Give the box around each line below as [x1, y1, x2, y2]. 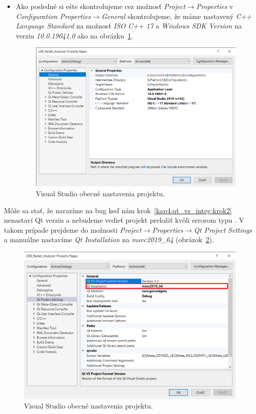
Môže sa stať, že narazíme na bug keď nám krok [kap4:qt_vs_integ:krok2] [4, 205, 232, 215]
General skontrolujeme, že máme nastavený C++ [101, 10, 252, 21]
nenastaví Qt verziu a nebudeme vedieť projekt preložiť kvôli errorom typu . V [4, 215, 245, 225]
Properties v [196, 1, 233, 11]
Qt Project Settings [194, 224, 252, 235]
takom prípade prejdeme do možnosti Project [4, 224, 142, 235]
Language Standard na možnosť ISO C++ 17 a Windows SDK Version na [15, 20, 242, 31]
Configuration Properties [15, 10, 91, 21]
